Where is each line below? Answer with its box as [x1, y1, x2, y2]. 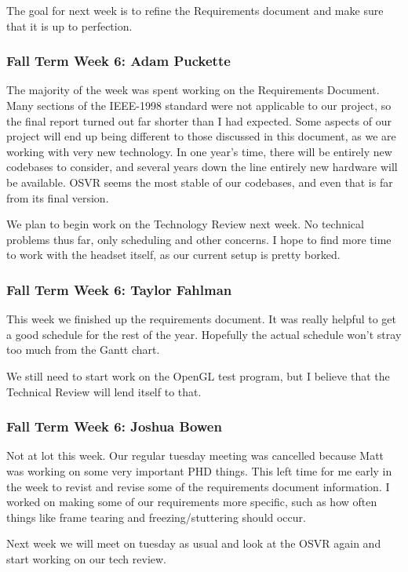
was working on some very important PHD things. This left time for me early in [6, 462, 392, 479]
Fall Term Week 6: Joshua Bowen [6, 417, 222, 436]
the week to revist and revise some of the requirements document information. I [6, 478, 390, 494]
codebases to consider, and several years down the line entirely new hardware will [6, 158, 398, 175]
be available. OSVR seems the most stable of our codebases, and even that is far [6, 173, 393, 190]
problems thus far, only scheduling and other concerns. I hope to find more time [6, 231, 392, 247]
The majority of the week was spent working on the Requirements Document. [6, 82, 380, 98]
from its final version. [6, 189, 109, 206]
